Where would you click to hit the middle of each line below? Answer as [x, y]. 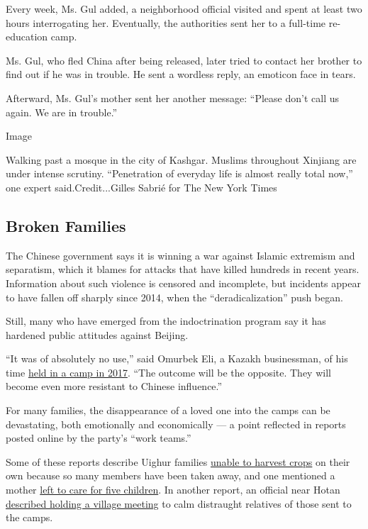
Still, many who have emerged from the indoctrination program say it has [166, 321]
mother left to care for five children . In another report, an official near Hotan [173, 490]
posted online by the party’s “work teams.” [99, 438]
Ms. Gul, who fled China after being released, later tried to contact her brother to [184, 60]
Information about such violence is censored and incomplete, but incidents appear [183, 283]
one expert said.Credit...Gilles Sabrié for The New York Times [141, 187]
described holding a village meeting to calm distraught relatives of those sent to [179, 503]
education [27, 37]
